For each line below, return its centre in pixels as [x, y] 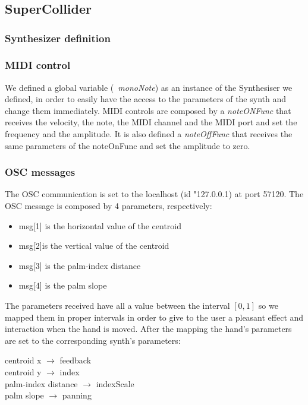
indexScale [115, 383]
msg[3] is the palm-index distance [80, 265]
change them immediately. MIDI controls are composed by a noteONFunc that [148, 110]
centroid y [23, 371]
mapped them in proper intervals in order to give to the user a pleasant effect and [154, 317]
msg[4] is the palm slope [63, 285]
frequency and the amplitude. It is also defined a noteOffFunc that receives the [149, 134]
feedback [76, 360]
